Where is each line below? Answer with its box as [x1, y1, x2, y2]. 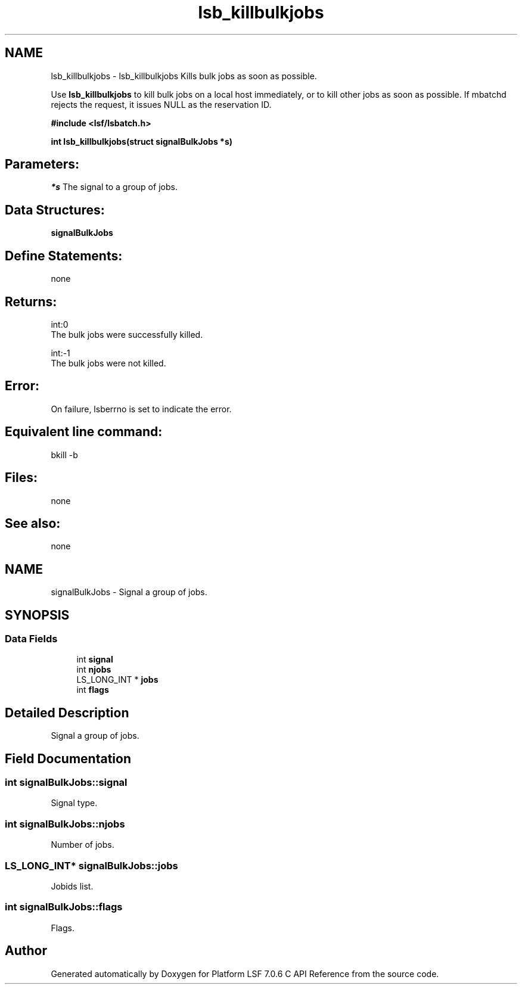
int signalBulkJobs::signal [5, 776, 128, 789]
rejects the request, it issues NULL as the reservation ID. [51, 99, 272, 110]
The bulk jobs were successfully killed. [51, 329, 203, 340]
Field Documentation [5, 751, 131, 766]
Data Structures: [5, 202, 105, 217]
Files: [5, 470, 38, 486]
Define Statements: [5, 248, 123, 263]
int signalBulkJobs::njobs [5, 817, 125, 830]
